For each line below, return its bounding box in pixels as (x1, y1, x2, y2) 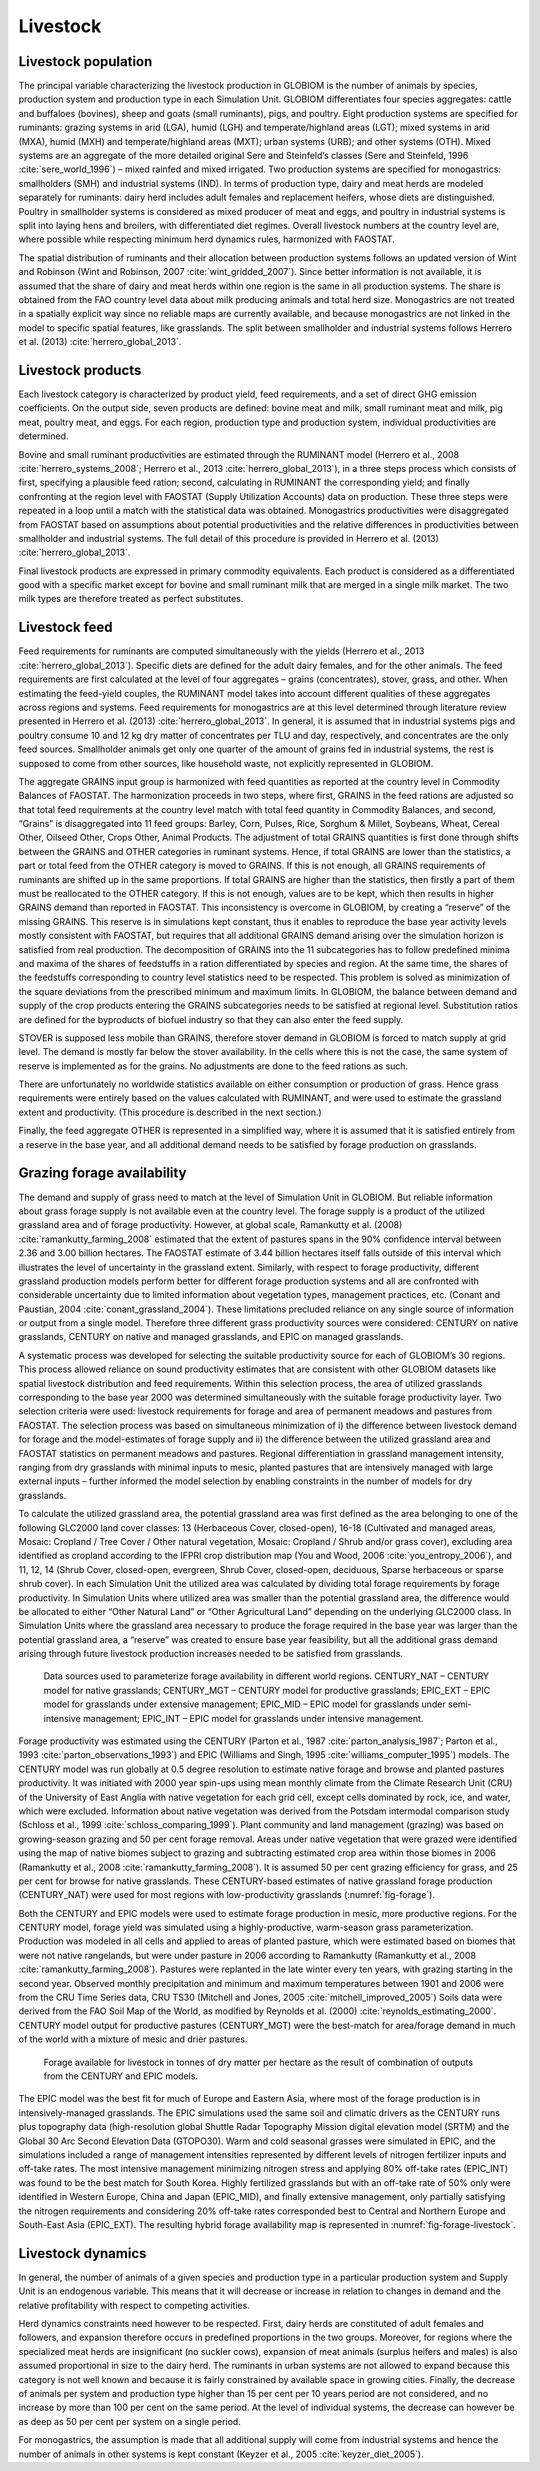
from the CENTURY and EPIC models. (43, 2070, 199, 2082)
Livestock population (18, 53, 153, 70)
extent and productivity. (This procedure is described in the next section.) (18, 1106, 322, 1118)
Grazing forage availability (18, 1165, 187, 1182)
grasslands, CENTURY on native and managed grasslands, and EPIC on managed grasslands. (18, 1331, 404, 1343)
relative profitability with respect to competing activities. (18, 2299, 250, 2311)
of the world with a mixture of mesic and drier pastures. (18, 2033, 248, 2045)
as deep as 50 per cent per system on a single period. (18, 2415, 242, 2427)
